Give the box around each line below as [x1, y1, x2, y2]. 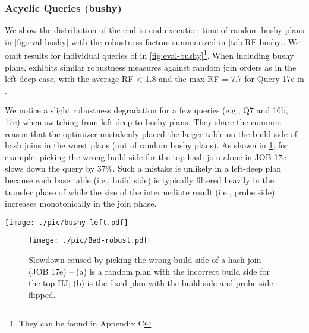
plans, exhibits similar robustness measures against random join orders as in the [5, 61, 297, 73]
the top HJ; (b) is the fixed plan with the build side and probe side [29, 277, 273, 289]
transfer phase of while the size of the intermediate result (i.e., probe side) [5, 185, 275, 198]
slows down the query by [5, 162, 95, 175]
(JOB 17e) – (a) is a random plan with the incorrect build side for [29, 265, 270, 277]
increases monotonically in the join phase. [5, 197, 157, 210]
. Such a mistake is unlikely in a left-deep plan [112, 162, 282, 175]
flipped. [29, 288, 56, 300]
